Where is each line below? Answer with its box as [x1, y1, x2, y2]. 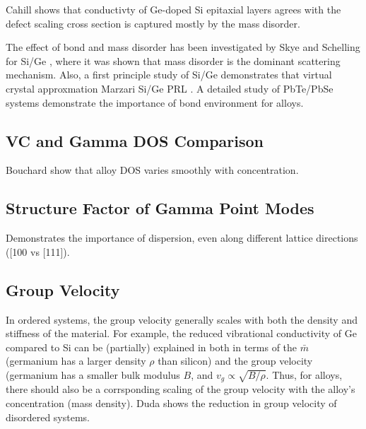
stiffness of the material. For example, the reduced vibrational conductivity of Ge [6, 326, 357, 341]
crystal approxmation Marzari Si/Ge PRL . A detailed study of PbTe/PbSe [6, 81, 333, 95]
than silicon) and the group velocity [158, 353, 313, 368]
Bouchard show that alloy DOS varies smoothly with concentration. [6, 163, 299, 177]
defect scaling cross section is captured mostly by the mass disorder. [6, 16, 300, 30]
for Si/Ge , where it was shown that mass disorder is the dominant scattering [6, 53, 341, 68]
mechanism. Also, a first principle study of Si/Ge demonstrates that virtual [6, 67, 332, 82]
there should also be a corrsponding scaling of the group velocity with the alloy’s [6, 382, 355, 396]
